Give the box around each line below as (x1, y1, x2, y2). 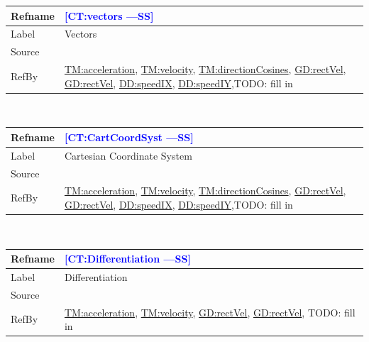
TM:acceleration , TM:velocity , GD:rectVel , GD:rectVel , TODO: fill (64, 304, 356, 319)
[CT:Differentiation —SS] (64, 251, 191, 266)
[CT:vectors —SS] (64, 8, 154, 23)
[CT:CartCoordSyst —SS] (64, 129, 194, 144)
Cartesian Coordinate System (64, 148, 192, 162)
